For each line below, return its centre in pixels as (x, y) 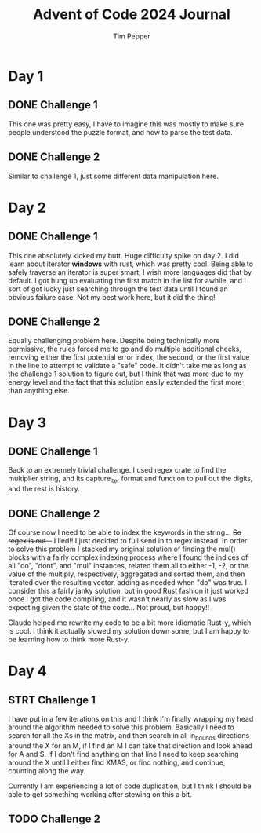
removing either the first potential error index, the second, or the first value (129, 357)
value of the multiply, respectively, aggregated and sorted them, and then (127, 574)
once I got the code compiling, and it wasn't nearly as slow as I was (117, 599)
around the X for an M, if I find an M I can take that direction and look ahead (130, 745)
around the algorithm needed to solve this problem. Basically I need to (121, 727)
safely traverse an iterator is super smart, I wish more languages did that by (130, 272)
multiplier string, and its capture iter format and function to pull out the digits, (130, 479)
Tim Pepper (132, 36)
